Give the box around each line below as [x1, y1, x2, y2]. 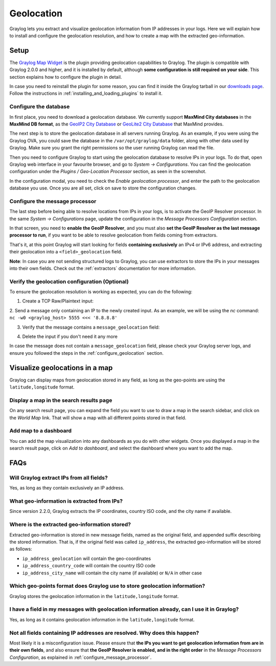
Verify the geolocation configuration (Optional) [9, 278, 129, 285]
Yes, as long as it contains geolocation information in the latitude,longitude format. [9, 616, 195, 622]
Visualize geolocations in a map [9, 363, 113, 372]
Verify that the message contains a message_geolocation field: [22, 324, 160, 330]
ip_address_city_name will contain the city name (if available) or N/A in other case [22, 570, 202, 576]
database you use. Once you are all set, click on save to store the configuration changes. [9, 185, 197, 191]
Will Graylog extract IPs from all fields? [9, 474, 108, 481]
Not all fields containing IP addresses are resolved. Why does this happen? [9, 629, 199, 636]
